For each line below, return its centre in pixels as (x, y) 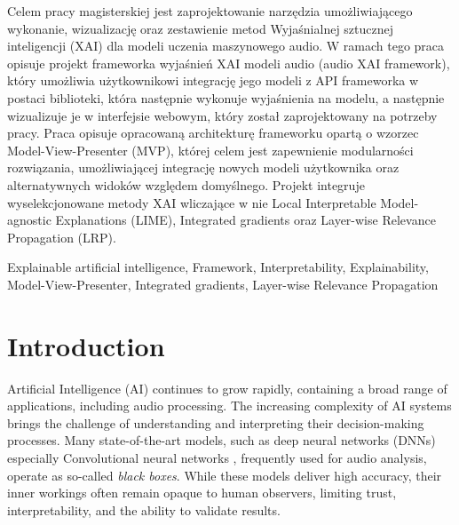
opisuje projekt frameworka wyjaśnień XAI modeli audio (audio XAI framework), (229, 63)
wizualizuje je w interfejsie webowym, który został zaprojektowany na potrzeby (222, 115)
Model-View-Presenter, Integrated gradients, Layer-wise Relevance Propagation (223, 284)
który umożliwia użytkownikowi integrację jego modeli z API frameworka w (213, 80)
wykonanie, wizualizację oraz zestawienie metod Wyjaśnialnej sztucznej (201, 28)
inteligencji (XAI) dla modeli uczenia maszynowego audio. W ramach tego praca (226, 46)
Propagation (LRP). (62, 237)
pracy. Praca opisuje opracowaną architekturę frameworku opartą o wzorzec (213, 133)
